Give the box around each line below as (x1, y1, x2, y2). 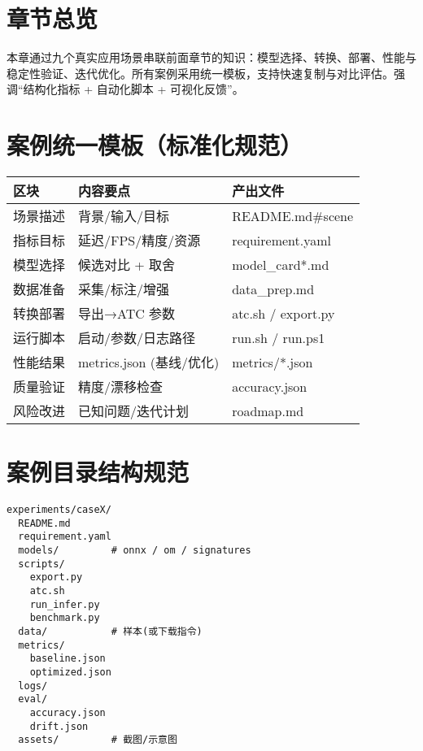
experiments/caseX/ (7, 504, 111, 516)
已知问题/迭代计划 (78, 402, 190, 421)
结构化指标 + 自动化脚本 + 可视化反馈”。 (23, 80, 244, 98)
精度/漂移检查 (78, 377, 164, 397)
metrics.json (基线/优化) (78, 353, 220, 372)
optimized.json (29, 666, 111, 679)
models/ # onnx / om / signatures (18, 545, 251, 557)
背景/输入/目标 (78, 206, 170, 226)
